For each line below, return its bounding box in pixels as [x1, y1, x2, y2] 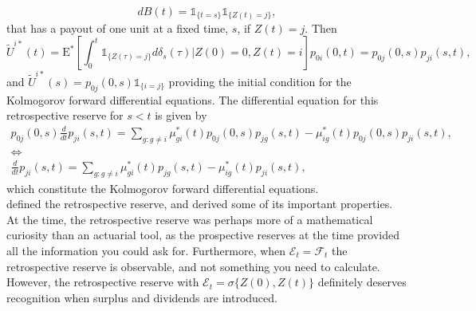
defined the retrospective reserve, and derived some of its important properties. [6, 195, 393, 212]
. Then [305, 19, 337, 36]
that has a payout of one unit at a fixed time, [6, 19, 229, 36]
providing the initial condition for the [168, 73, 352, 89]
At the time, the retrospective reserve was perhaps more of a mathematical [6, 211, 373, 227]
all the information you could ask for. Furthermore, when [6, 242, 286, 259]
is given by [155, 107, 207, 124]
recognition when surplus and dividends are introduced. [6, 289, 277, 305]
